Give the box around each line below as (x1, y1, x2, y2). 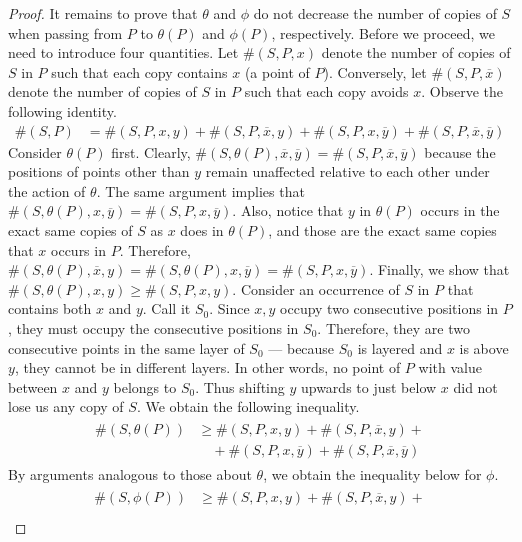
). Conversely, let (323, 61, 427, 82)
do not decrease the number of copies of (253, 3, 497, 23)
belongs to (113, 376, 177, 397)
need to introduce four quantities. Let (8, 42, 239, 63)
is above (459, 337, 509, 358)
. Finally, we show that (369, 259, 510, 280)
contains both (8, 298, 92, 319)
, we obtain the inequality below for (263, 464, 482, 484)
